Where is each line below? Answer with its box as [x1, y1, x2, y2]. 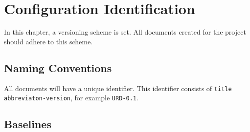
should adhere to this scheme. [4, 36, 93, 46]
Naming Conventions [4, 60, 112, 75]
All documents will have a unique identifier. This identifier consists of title [4, 83, 232, 93]
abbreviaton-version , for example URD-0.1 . [4, 93, 138, 103]
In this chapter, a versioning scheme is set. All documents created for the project [4, 27, 246, 37]
